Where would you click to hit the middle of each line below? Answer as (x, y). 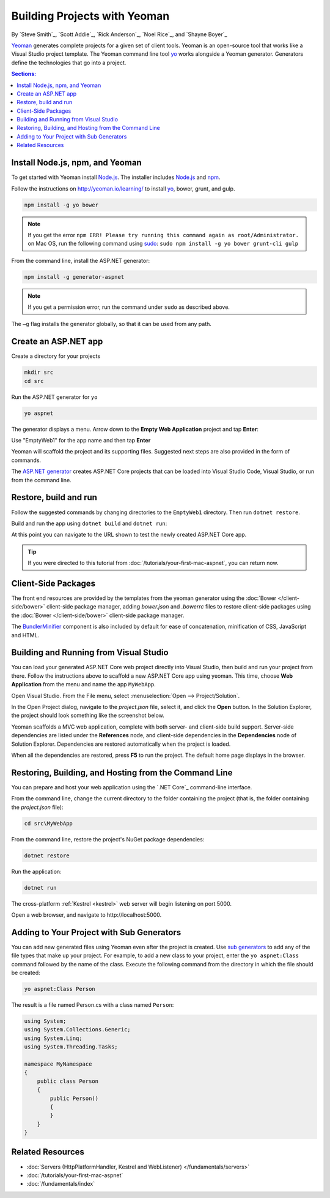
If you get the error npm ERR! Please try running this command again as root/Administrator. (163, 235)
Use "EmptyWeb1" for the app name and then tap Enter (81, 441)
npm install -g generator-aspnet (74, 277)
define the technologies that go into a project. (69, 63)
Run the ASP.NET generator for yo (54, 397)
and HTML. (25, 635)
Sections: (24, 74)
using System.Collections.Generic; (77, 1030)
